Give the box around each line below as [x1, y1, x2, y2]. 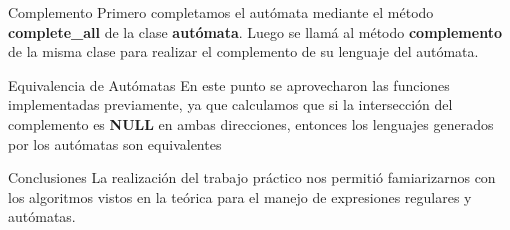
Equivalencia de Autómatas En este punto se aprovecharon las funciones [8, 74, 450, 95]
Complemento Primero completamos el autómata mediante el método [8, 2, 434, 22]
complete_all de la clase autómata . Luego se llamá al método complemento [8, 21, 502, 42]
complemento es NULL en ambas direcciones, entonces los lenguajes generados [8, 113, 494, 134]
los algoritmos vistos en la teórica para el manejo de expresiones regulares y [8, 186, 472, 207]
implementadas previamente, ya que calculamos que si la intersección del [8, 94, 453, 115]
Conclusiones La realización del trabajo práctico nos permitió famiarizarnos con [8, 167, 496, 188]
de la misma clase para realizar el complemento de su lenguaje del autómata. [8, 41, 479, 62]
